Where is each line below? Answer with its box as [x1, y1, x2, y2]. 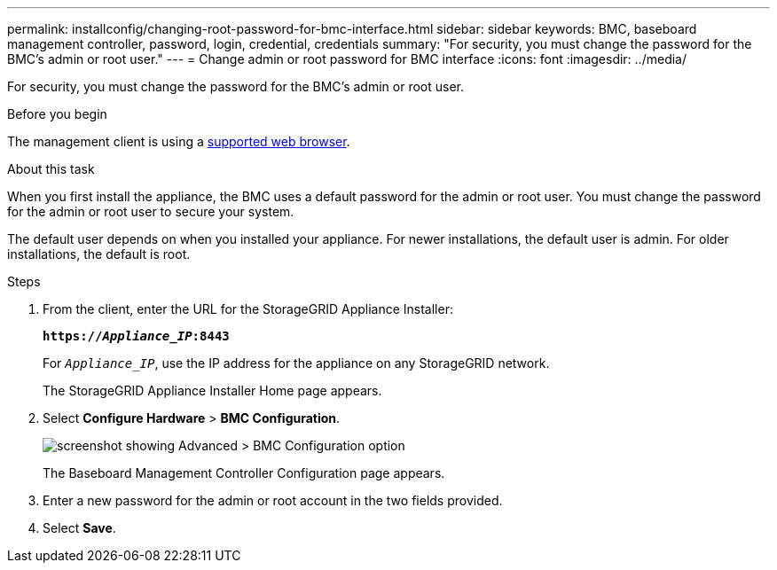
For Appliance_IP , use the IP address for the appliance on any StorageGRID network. [43, 355, 550, 371]
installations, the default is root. [7, 246, 191, 262]
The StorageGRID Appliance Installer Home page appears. [43, 383, 382, 398]
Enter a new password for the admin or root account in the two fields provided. [43, 493, 503, 508]
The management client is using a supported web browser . [7, 134, 350, 149]
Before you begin [7, 106, 107, 121]
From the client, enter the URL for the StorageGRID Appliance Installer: [43, 301, 453, 316]
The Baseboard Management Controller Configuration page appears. [43, 465, 445, 480]
